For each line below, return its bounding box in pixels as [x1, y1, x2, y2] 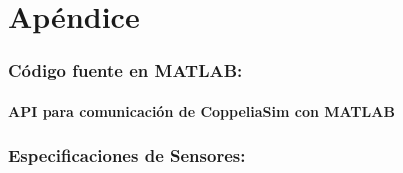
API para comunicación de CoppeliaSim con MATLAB [8, 100, 395, 121]
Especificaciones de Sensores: [8, 143, 246, 168]
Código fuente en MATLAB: [8, 58, 243, 83]
